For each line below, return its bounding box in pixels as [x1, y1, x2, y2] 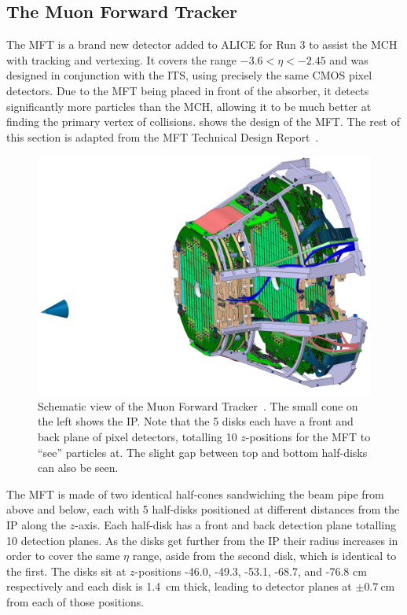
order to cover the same [6, 547, 120, 564]
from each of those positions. [6, 594, 145, 609]
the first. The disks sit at [6, 562, 126, 579]
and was [329, 51, 368, 68]
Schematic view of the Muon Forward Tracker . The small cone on [38, 397, 358, 414]
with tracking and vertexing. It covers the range [6, 51, 237, 68]
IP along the [6, 517, 67, 533]
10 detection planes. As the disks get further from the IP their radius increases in [6, 532, 398, 548]
